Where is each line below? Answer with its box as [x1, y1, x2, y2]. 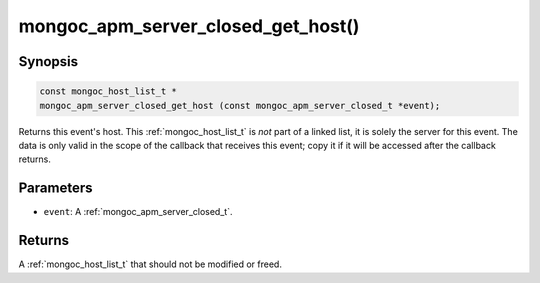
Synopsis [18, 53, 79, 70]
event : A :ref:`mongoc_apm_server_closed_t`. [43, 206, 233, 218]
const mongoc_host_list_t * [39, 86, 177, 97]
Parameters [18, 180, 93, 197]
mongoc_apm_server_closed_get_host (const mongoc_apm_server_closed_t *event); [39, 100, 441, 111]
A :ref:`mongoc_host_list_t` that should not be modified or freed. [18, 258, 282, 270]
